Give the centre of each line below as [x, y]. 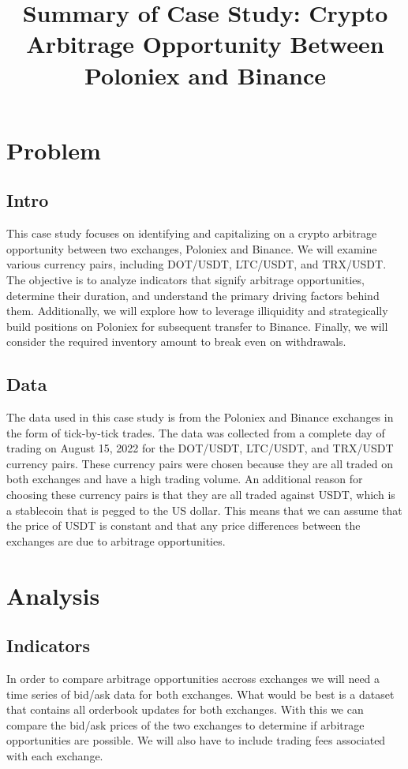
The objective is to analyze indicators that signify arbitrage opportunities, [185, 279]
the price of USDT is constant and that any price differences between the [183, 525]
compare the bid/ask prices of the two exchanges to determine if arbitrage [185, 724]
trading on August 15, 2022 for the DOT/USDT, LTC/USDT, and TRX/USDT [200, 448]
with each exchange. [55, 755]
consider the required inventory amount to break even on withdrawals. [176, 341]
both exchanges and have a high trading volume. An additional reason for [185, 479]
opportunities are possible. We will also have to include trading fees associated [196, 740]
